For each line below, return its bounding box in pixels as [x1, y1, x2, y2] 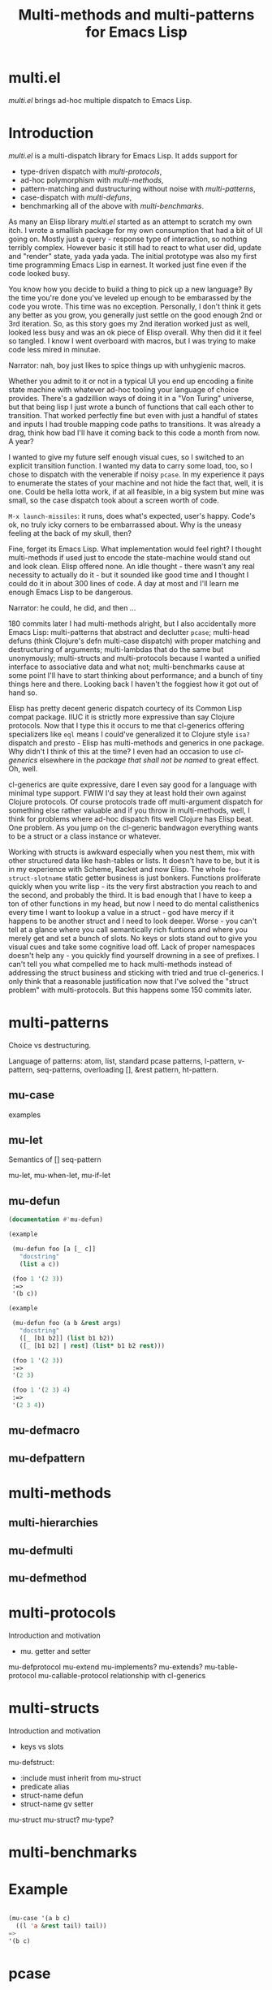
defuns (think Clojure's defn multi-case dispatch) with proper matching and [8, 636, 261, 645]
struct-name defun [19, 1790, 84, 1800]
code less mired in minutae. [8, 344, 101, 354]
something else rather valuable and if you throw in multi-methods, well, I [8, 805, 250, 815]
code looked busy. [8, 268, 71, 278]
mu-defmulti [8, 1543, 74, 1557]
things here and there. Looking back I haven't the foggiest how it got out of [8, 679, 259, 689]
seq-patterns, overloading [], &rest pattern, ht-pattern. [36, 1064, 219, 1074]
